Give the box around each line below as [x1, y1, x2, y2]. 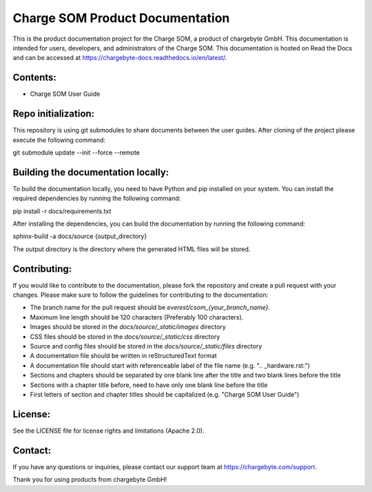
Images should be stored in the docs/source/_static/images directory [30, 323, 227, 331]
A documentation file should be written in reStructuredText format [30, 352, 217, 360]
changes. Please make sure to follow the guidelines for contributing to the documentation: [12, 291, 269, 299]
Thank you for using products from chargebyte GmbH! [12, 475, 167, 484]
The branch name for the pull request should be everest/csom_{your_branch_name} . [30, 304, 271, 312]
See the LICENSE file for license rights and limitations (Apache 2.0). [12, 426, 205, 435]
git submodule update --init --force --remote [12, 148, 141, 157]
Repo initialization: [12, 108, 95, 120]
